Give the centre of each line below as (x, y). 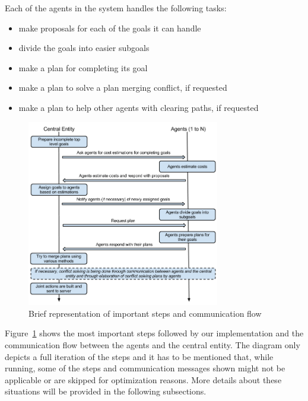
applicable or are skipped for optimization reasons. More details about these (143, 379)
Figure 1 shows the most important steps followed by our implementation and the (154, 333)
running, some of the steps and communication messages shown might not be (145, 368)
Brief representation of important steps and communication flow (145, 313)
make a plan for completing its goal (83, 67)
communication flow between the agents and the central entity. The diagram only (153, 345)
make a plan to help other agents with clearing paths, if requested (139, 107)
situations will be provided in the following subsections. (106, 391)
